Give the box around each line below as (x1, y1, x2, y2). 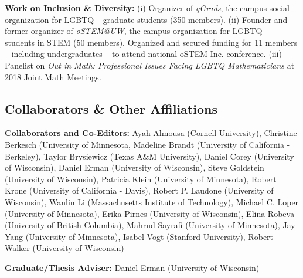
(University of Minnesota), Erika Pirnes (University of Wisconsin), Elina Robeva (5, 207, 295, 219)
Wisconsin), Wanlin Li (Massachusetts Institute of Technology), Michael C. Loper (5, 195, 299, 208)
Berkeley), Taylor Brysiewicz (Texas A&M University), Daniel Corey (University (5, 150, 294, 162)
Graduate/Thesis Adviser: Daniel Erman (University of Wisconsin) (5, 261, 260, 273)
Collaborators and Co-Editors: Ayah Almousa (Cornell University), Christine (5, 127, 297, 139)
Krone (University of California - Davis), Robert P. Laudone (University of (5, 184, 274, 196)
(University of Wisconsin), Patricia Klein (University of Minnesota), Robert (5, 172, 277, 185)
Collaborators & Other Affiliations (5, 99, 217, 117)
